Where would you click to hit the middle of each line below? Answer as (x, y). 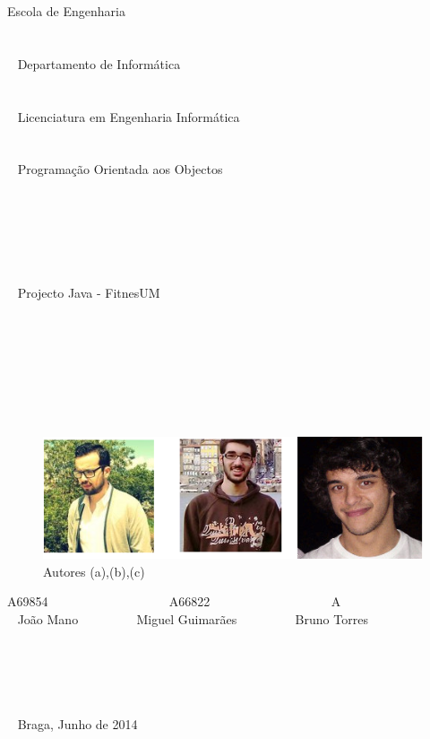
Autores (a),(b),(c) (94, 571)
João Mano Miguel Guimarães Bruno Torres (193, 618)
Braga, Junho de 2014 (77, 724)
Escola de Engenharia (66, 11)
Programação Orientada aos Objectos (120, 169)
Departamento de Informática (99, 63)
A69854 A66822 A (174, 601)
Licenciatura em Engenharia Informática (129, 116)
